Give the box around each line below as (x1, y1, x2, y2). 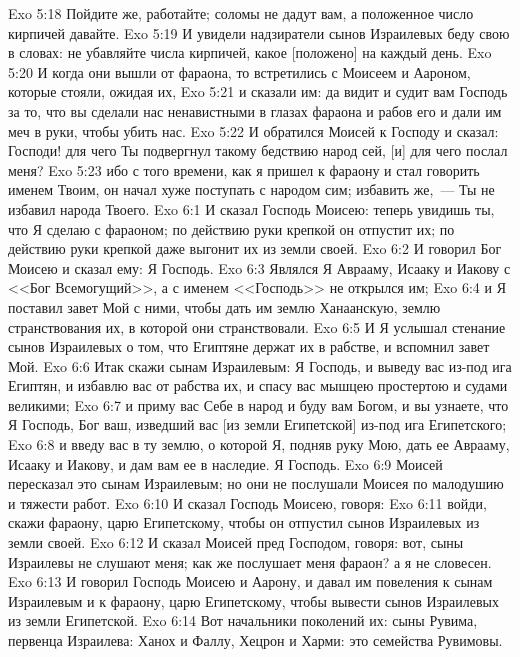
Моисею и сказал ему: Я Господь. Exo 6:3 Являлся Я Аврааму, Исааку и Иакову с (8, 257, 511, 278)
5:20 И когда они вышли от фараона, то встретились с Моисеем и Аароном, (8, 61, 471, 82)
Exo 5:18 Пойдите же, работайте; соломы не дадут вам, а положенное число (8, 3, 474, 23)
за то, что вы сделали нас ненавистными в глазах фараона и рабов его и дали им (8, 100, 502, 121)
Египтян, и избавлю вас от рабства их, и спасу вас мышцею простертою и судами (8, 375, 508, 396)
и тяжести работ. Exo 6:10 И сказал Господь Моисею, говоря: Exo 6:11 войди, (8, 492, 487, 513)
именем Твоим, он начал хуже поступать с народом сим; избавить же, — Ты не (8, 179, 495, 200)
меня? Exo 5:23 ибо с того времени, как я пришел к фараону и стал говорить (8, 159, 480, 180)
